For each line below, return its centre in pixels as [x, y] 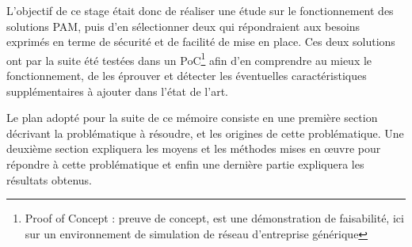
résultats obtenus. [49, 179]
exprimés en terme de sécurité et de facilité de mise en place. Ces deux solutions [201, 42]
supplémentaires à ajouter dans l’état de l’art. [117, 91]
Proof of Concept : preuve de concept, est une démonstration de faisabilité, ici [214, 218]
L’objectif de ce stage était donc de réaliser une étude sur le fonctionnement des [200, 10]
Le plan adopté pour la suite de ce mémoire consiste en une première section [192, 118]
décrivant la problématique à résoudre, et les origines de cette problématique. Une [205, 133]
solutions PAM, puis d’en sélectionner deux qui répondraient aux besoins [183, 26]
